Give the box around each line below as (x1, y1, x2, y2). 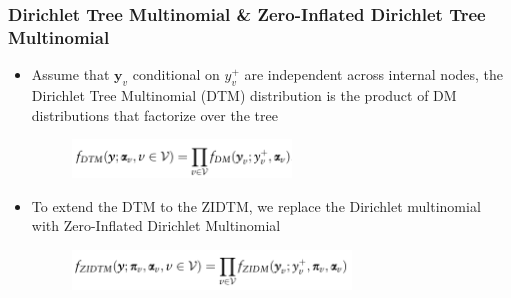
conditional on (132, 64, 220, 85)
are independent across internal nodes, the (244, 64, 504, 85)
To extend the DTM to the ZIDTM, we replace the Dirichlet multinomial (31, 195, 481, 216)
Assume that (31, 64, 110, 85)
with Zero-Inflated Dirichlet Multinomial (31, 215, 281, 236)
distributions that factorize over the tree (31, 104, 278, 125)
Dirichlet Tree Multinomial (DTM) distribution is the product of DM (31, 84, 457, 105)
